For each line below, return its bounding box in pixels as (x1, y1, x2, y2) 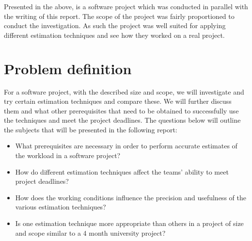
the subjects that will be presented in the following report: (4, 124, 177, 134)
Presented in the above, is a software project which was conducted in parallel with (4, 1, 248, 11)
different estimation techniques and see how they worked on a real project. (4, 30, 225, 40)
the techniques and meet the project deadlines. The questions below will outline (4, 115, 241, 125)
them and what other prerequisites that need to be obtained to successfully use (4, 105, 239, 115)
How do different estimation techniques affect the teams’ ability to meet (15, 166, 229, 177)
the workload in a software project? (15, 150, 121, 161)
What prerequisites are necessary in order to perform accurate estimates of (15, 141, 237, 151)
